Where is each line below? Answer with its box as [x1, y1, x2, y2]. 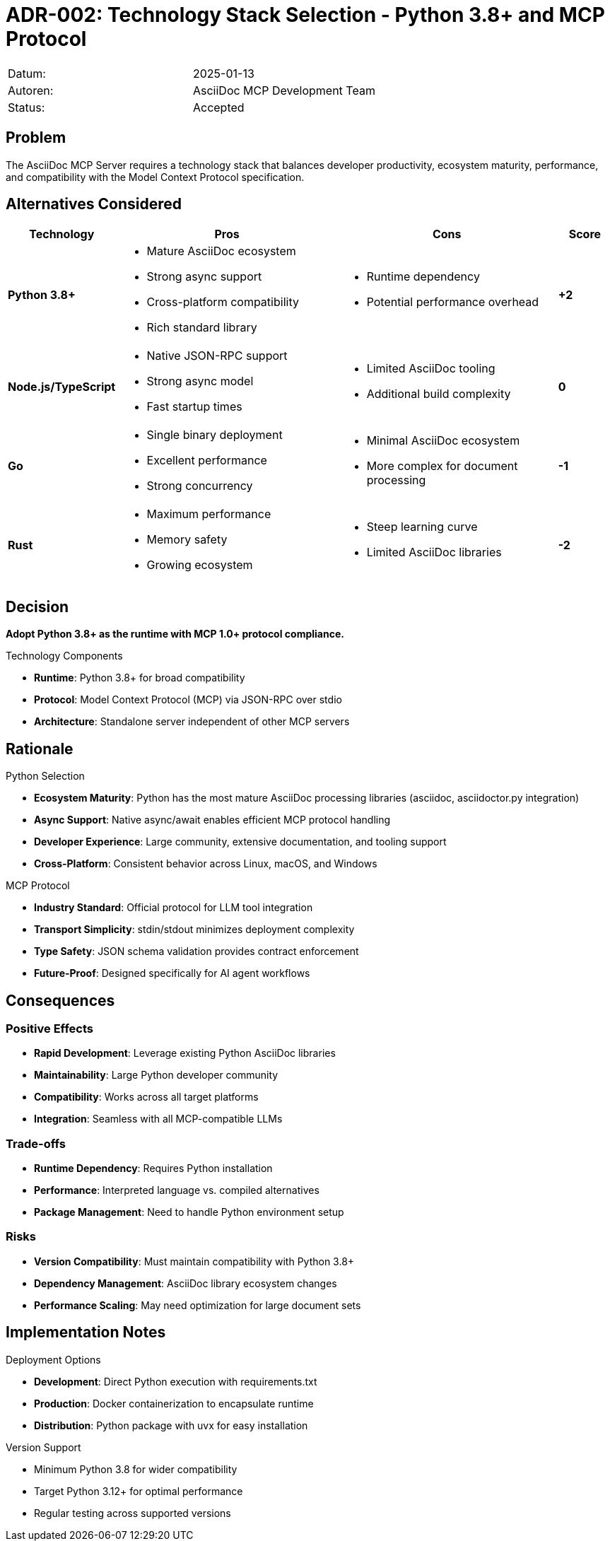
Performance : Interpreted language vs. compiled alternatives [34, 1184, 319, 1197]
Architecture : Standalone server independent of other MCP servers [34, 715, 350, 728]
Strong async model [146, 374, 254, 389]
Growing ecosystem [146, 558, 253, 573]
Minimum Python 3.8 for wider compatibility [34, 1463, 237, 1475]
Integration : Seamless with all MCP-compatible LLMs [34, 1113, 283, 1125]
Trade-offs [6, 1136, 66, 1151]
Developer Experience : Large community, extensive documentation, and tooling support [34, 836, 447, 848]
